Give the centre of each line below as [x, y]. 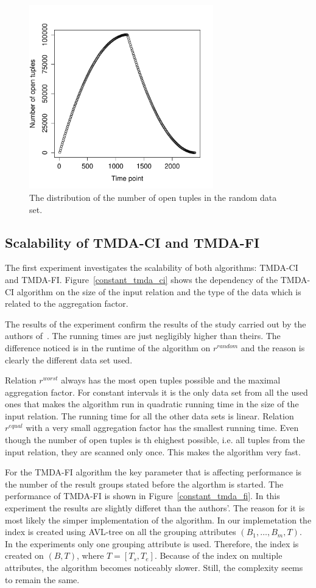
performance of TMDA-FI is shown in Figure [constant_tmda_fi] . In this [142, 496]
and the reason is [273, 347]
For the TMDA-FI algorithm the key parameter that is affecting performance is [153, 472]
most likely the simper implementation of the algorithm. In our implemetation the [158, 520]
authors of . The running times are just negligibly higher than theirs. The [143, 336]
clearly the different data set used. [69, 359]
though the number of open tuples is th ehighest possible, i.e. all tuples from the [155, 440]
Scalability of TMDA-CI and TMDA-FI [132, 242]
